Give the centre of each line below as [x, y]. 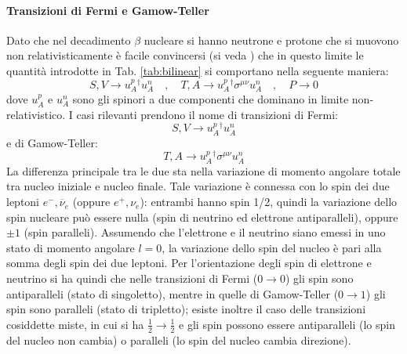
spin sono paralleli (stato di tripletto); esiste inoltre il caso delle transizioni [186, 309]
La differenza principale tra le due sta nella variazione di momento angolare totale [203, 170]
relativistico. [36, 114]
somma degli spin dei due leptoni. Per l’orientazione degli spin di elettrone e [189, 263]
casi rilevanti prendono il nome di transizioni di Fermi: [207, 114]
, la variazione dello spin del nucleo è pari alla [272, 247]
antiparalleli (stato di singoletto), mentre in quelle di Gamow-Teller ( [173, 293]
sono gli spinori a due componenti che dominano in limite [211, 99]
